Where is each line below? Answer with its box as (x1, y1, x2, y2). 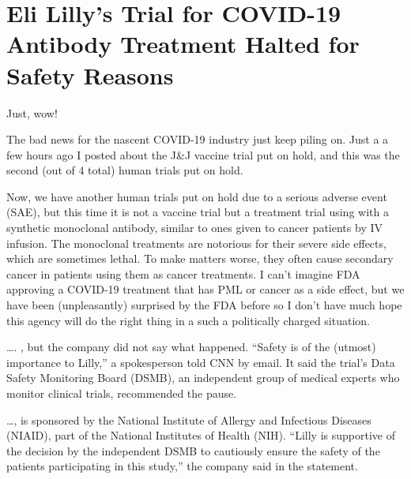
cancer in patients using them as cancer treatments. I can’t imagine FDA (6, 265, 360, 282)
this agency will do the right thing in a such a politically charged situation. (6, 312, 371, 328)
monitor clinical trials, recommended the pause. (6, 385, 237, 401)
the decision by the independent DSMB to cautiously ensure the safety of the (6, 442, 380, 458)
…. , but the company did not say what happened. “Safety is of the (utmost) (6, 339, 376, 355)
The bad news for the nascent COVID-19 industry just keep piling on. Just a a (6, 131, 389, 148)
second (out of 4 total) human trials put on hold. (6, 162, 243, 178)
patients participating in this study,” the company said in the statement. (6, 458, 358, 474)
